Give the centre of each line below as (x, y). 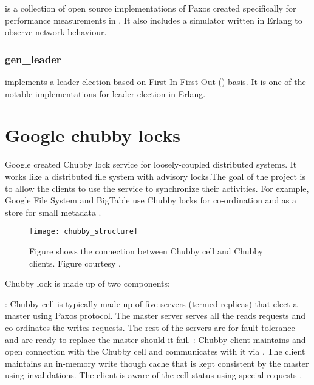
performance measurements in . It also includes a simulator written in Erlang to (154, 20)
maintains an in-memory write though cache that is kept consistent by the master (157, 363)
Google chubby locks (93, 135)
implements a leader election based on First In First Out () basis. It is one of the (155, 81)
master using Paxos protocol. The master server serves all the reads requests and (155, 315)
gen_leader (33, 59)
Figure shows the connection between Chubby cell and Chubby (146, 250)
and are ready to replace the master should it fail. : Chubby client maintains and (155, 339)
